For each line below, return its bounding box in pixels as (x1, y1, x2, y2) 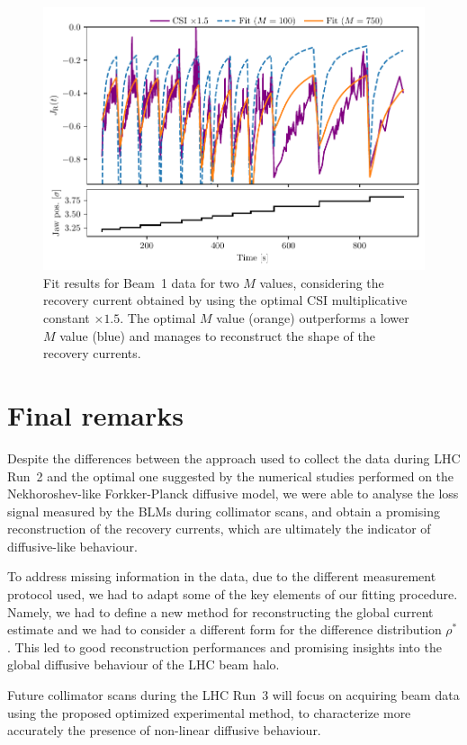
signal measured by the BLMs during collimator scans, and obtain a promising (7, 501, 440, 520)
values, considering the (259, 273, 384, 292)
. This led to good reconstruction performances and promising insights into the (7, 637, 442, 656)
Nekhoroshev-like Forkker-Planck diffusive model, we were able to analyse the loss (7, 484, 459, 503)
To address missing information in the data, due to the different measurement (7, 567, 436, 586)
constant (43, 309, 90, 328)
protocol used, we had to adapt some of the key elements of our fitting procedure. (7, 585, 458, 604)
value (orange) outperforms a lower (216, 309, 409, 328)
